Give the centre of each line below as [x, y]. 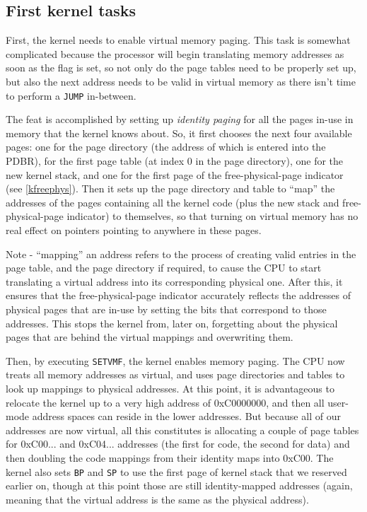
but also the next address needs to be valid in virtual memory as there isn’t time [181, 81]
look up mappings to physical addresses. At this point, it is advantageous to [170, 388]
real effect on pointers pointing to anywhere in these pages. [134, 229]
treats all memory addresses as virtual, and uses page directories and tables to [175, 374]
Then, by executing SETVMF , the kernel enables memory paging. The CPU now [175, 360]
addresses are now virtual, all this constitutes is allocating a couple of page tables [182, 430]
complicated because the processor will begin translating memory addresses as [175, 53]
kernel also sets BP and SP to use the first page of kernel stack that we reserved [176, 471]
